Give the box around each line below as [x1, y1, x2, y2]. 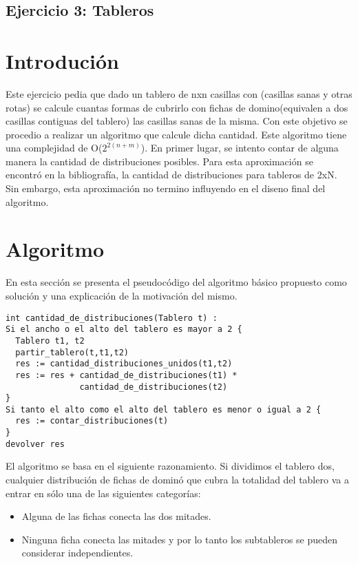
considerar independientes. [21, 545, 134, 560]
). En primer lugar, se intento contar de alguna [140, 140, 339, 155]
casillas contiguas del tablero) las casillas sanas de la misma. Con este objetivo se [6, 114, 348, 128]
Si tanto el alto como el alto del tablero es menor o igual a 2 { [6, 404, 322, 415]
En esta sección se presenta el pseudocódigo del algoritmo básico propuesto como [6, 275, 347, 289]
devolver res [6, 439, 65, 449]
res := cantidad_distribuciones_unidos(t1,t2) [15, 359, 233, 369]
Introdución [6, 46, 120, 74]
